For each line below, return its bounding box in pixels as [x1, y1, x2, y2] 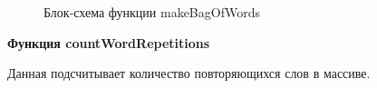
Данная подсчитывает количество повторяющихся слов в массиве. [7, 64, 371, 83]
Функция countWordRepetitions [7, 33, 210, 52]
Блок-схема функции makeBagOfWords [43, 3, 260, 21]
